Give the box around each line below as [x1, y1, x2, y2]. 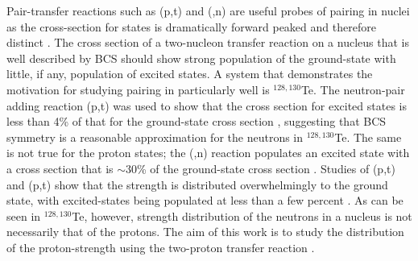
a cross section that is [6, 159, 114, 176]
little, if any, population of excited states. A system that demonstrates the [6, 65, 373, 82]
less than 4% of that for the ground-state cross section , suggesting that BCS [6, 113, 387, 130]
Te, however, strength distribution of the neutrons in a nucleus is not [72, 207, 412, 224]
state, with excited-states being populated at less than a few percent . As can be [6, 192, 404, 209]
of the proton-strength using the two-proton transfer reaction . [6, 238, 315, 255]
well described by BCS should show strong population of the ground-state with [6, 49, 396, 66]
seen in [6, 207, 41, 224]
